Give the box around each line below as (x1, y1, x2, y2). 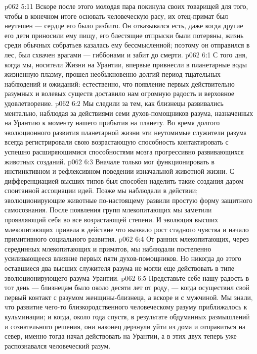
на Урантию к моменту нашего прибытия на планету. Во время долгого (4, 117, 220, 128)
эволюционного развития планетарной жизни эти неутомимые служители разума (4, 127, 247, 137)
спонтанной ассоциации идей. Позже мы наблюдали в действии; (4, 185, 198, 196)
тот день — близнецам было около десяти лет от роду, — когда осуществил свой (4, 282, 250, 293)
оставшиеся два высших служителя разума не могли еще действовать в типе (4, 263, 234, 273)
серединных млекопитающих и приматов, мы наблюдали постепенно (4, 243, 211, 253)
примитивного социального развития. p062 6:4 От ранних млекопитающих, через (4, 234, 249, 244)
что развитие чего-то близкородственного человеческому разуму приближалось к (4, 302, 247, 312)
